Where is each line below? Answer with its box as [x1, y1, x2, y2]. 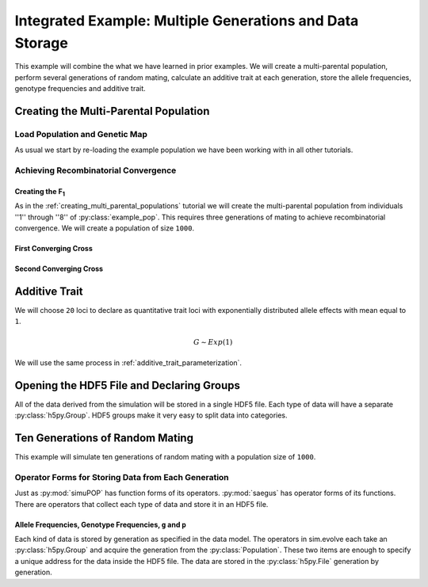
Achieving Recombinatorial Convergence [14, 165, 177, 176]
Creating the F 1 [14, 186, 65, 198]
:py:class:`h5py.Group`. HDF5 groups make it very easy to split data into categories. [14, 410, 289, 420]
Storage [14, 34, 69, 51]
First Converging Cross [14, 244, 93, 253]
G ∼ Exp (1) [193, 337, 233, 346]
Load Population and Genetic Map [14, 128, 148, 139]
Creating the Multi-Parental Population [14, 104, 210, 118]
